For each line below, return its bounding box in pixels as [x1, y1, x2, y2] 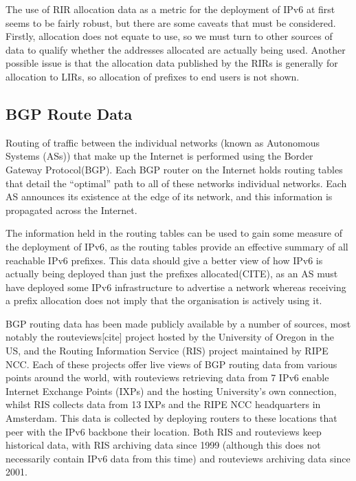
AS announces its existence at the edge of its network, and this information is [5, 189, 333, 204]
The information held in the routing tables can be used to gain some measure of [5, 226, 343, 240]
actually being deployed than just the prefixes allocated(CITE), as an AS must [5, 266, 338, 281]
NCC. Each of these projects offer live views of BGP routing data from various [5, 356, 337, 371]
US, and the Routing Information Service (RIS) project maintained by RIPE [5, 343, 329, 358]
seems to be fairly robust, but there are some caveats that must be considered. [5, 15, 336, 30]
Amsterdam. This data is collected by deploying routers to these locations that [5, 411, 337, 425]
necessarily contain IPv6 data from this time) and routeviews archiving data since [5, 451, 351, 465]
